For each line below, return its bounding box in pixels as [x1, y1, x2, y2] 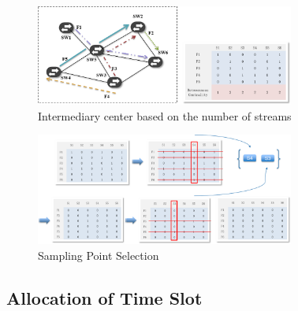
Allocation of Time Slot [6, 285, 203, 309]
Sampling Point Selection [38, 246, 159, 263]
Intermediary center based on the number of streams [38, 107, 292, 124]
